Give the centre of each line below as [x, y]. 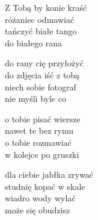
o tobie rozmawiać [38, 142]
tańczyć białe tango [41, 31]
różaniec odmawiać [40, 19]
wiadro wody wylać [40, 198]
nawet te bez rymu [39, 130]
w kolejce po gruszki [42, 154]
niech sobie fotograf [41, 86]
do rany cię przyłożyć [44, 63]
